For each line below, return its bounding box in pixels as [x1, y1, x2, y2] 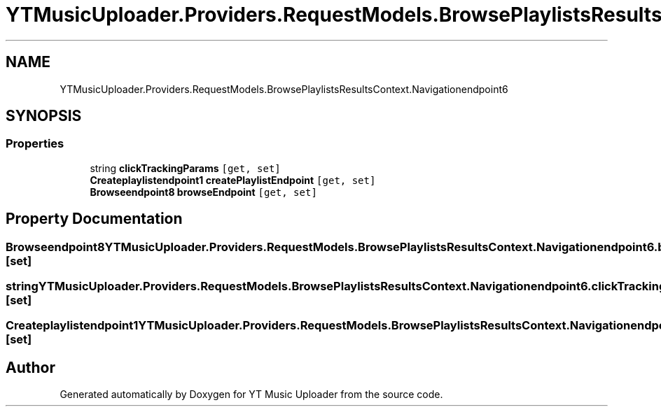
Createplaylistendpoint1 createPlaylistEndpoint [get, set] [90, 173, 376, 186]
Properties [6, 136, 64, 151]
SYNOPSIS [6, 107, 82, 125]
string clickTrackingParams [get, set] [90, 162, 281, 174]
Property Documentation [6, 210, 183, 228]
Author [6, 358, 55, 376]
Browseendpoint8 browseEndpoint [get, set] [90, 185, 317, 198]
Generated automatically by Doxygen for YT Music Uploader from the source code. [60, 388, 443, 401]
